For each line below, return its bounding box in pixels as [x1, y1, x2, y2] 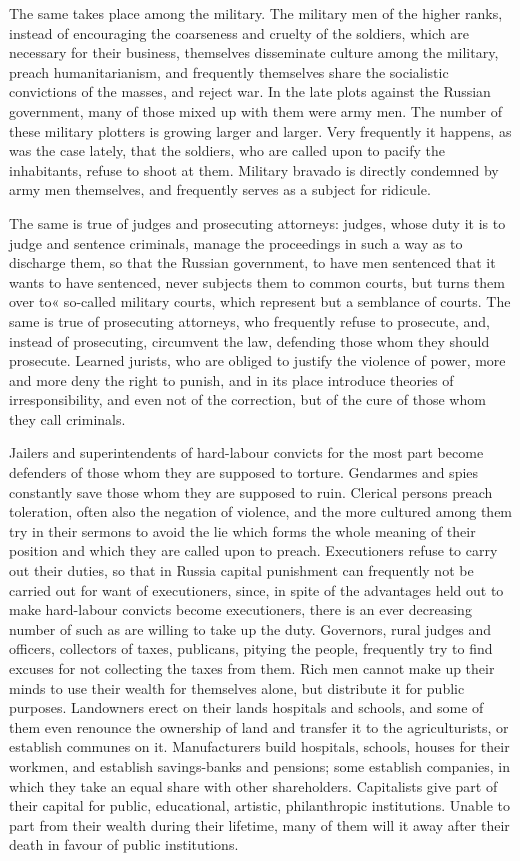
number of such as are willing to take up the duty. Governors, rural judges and [9, 618, 492, 639]
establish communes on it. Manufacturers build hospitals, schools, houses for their [9, 736, 510, 757]
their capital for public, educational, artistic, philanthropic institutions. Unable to [9, 795, 510, 816]
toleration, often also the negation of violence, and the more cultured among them [9, 501, 513, 522]
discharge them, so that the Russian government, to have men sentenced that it [9, 252, 496, 273]
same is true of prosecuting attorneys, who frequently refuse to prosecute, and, [9, 310, 490, 331]
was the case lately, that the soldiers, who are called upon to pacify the [9, 140, 445, 161]
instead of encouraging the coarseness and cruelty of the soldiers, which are [9, 22, 469, 43]
